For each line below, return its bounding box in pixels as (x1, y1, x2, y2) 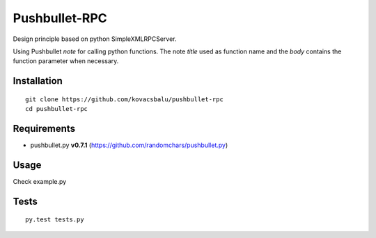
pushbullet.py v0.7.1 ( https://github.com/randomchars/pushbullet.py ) (30, 141, 228, 149)
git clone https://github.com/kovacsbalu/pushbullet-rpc (25, 95, 224, 103)
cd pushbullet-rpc (25, 105, 88, 113)
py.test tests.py (25, 216, 84, 223)
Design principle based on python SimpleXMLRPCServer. (13, 35, 177, 43)
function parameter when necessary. (13, 57, 119, 65)
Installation (13, 75, 63, 87)
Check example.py (13, 177, 67, 185)
